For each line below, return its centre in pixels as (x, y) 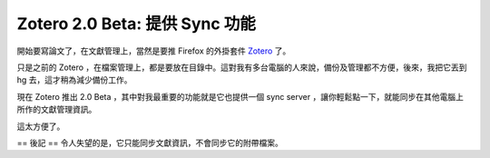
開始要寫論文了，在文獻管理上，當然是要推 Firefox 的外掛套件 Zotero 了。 (154, 51)
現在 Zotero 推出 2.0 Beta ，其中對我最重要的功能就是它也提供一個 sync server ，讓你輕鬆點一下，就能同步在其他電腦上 (240, 96)
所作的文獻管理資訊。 (57, 110)
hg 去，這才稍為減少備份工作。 (74, 80)
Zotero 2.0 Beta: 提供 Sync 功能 (136, 24)
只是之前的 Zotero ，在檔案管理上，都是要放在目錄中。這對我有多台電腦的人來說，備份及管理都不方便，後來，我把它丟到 (242, 67)
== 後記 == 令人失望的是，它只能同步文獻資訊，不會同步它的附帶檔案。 (150, 143)
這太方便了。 (41, 126)
